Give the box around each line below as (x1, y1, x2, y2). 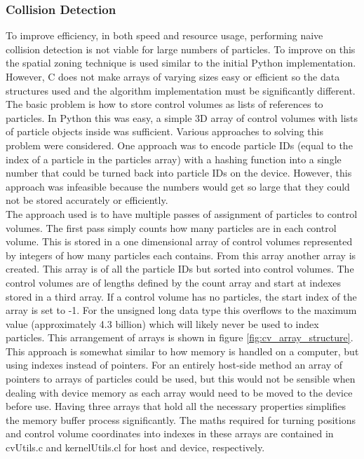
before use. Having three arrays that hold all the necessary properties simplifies (6, 399, 346, 413)
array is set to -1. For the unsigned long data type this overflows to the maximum (6, 303, 357, 317)
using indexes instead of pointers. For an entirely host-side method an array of (6, 357, 342, 372)
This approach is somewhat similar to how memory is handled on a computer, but (6, 343, 359, 358)
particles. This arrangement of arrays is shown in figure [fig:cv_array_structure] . (6, 330, 353, 345)
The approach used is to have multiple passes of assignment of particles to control (6, 206, 358, 221)
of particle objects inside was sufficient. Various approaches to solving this (6, 124, 323, 139)
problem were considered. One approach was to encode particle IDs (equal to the (6, 137, 353, 152)
